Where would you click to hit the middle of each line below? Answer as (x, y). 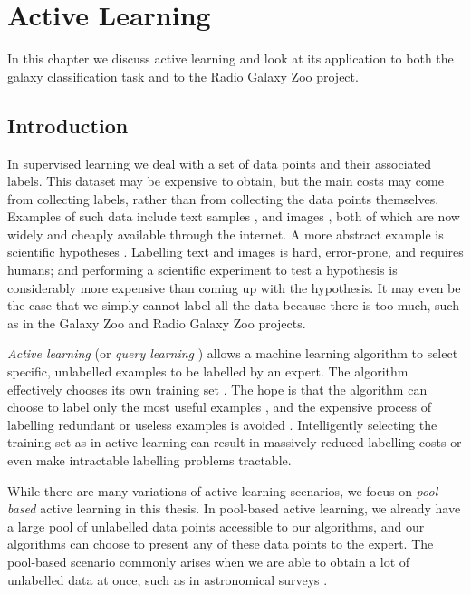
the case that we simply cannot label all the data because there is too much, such (233, 305)
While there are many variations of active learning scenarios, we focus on (210, 490)
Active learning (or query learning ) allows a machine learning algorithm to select (233, 353)
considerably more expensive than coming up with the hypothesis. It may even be (234, 287)
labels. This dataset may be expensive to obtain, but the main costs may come (226, 181)
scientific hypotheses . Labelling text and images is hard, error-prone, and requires (235, 252)
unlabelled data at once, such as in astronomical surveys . (168, 579)
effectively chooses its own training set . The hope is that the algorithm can (217, 389)
